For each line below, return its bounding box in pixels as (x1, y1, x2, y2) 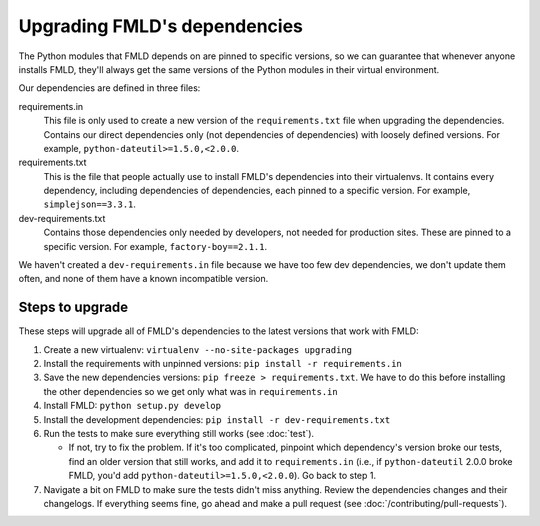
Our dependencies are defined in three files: (18, 82, 201, 94)
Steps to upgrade (18, 299, 129, 316)
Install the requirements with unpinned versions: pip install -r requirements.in (43, 358, 402, 370)
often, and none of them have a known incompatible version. (18, 273, 269, 285)
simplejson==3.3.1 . (43, 198, 137, 210)
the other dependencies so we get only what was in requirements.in (43, 385, 339, 397)
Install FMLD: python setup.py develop (43, 400, 222, 412)
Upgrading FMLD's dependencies (18, 15, 304, 37)
